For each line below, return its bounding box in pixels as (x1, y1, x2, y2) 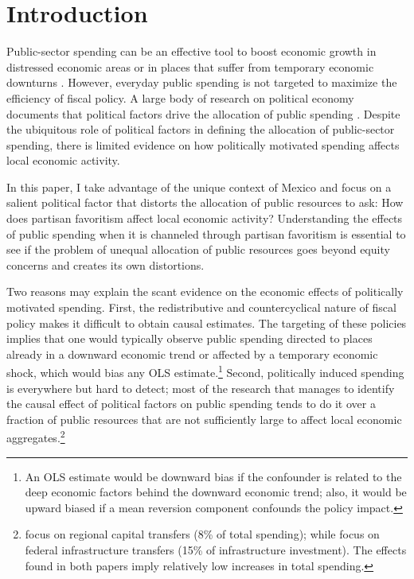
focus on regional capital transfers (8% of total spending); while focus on (25, 526, 380, 542)
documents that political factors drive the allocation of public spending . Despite (6, 105, 400, 122)
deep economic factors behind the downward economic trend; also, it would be (25, 484, 407, 500)
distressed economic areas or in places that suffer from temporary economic (6, 58, 374, 75)
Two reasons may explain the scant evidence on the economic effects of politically (6, 283, 404, 300)
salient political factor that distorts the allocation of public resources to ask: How (6, 194, 404, 211)
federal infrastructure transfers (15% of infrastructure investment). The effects (25, 542, 407, 558)
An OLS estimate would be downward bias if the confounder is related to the (25, 468, 402, 484)
